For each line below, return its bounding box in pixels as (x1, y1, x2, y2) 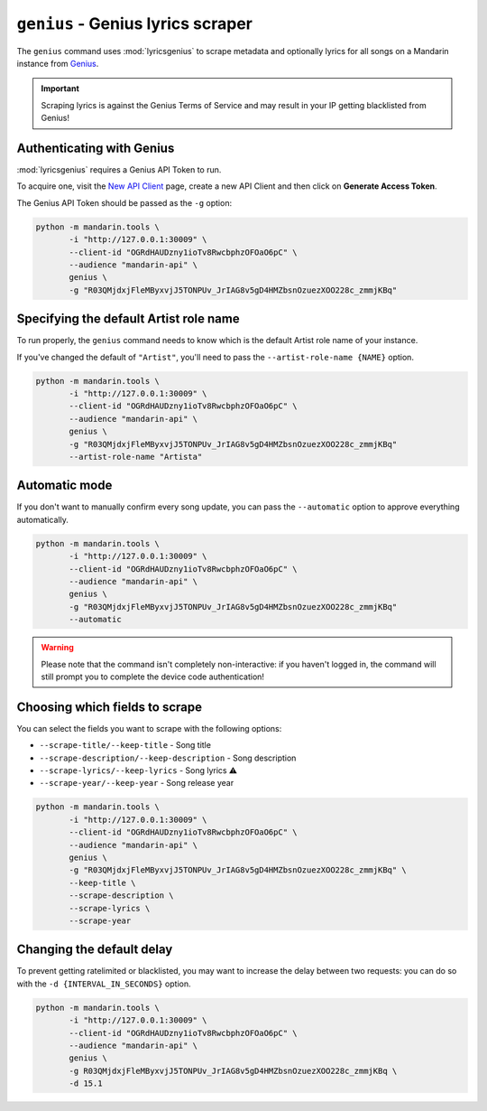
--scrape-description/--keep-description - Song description (39, 752, 297, 763)
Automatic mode (16, 478, 113, 493)
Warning (41, 642, 74, 653)
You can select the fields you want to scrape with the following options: (16, 723, 282, 733)
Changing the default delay (16, 942, 173, 957)
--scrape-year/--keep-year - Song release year (39, 778, 234, 789)
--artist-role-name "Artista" (69, 452, 203, 462)
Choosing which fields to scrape (16, 699, 203, 714)
